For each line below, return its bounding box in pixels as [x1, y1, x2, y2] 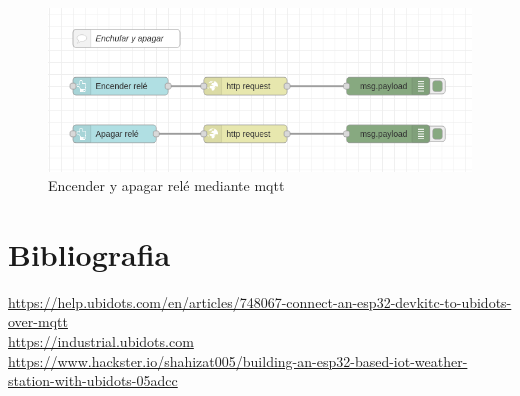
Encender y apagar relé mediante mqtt [48, 175, 285, 196]
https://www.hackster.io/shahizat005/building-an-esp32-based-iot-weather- [8, 350, 468, 371]
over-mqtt [8, 311, 68, 332]
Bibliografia [8, 233, 171, 274]
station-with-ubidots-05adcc [8, 370, 178, 391]
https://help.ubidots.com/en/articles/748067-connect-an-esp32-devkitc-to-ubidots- [8, 291, 512, 312]
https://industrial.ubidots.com [8, 331, 194, 352]
